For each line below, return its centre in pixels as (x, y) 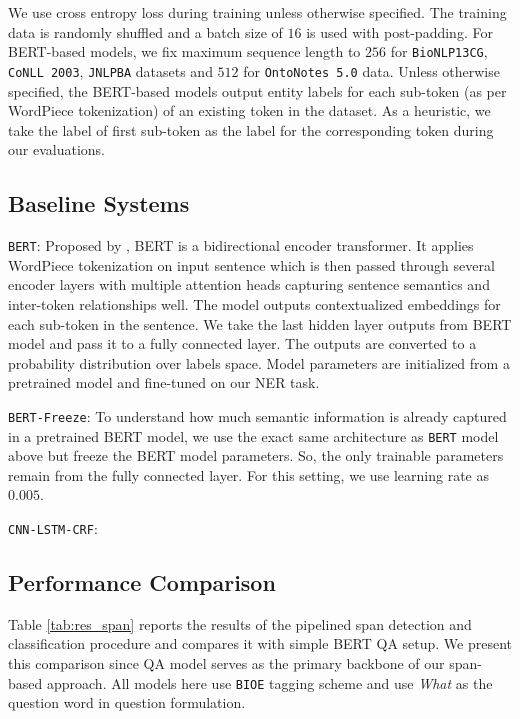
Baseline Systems (99, 203)
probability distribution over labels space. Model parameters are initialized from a (259, 362)
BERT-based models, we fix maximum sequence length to (184, 51)
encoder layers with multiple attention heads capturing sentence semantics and (249, 284)
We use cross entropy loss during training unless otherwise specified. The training (257, 12)
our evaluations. (56, 149)
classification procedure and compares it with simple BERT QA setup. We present (260, 643)
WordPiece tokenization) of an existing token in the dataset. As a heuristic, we (249, 110)
